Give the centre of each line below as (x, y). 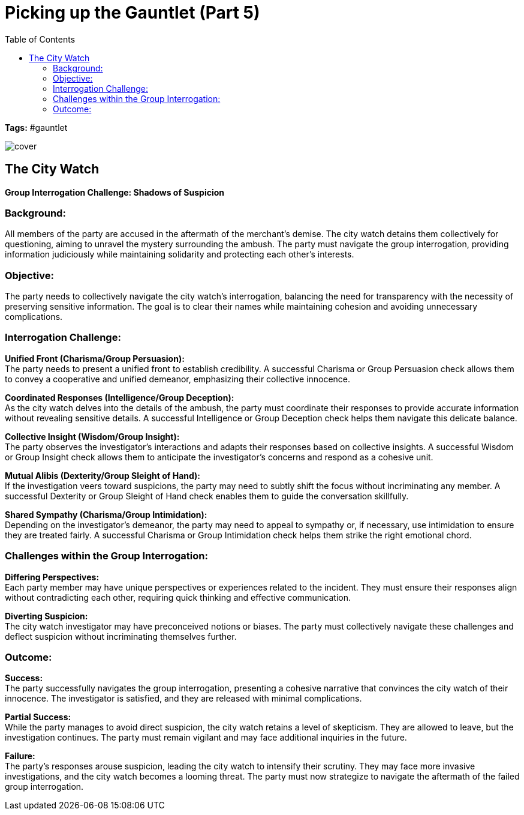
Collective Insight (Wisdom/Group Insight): (92, 436)
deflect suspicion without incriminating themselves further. (121, 636)
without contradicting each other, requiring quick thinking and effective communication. (178, 597)
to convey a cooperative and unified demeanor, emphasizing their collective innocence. (178, 379)
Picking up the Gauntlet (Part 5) (132, 13)
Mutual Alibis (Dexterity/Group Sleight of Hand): (103, 475)
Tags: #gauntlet (36, 127)
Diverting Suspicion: (46, 616)
